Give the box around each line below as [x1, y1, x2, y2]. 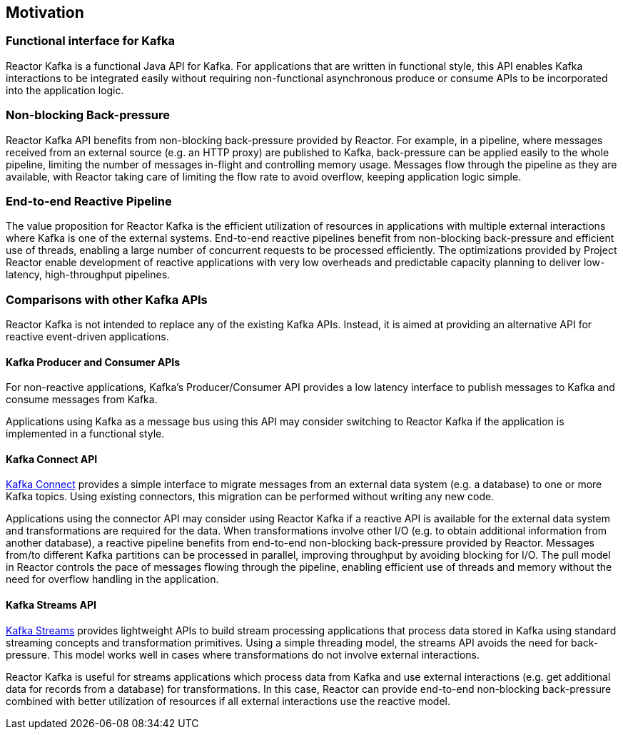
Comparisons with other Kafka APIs [6, 292, 208, 307]
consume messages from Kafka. [6, 393, 158, 406]
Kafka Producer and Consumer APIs [6, 355, 181, 368]
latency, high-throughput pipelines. [6, 268, 171, 281]
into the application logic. [6, 83, 124, 96]
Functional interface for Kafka [6, 34, 176, 49]
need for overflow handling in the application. [6, 573, 219, 586]
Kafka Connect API [6, 452, 98, 465]
